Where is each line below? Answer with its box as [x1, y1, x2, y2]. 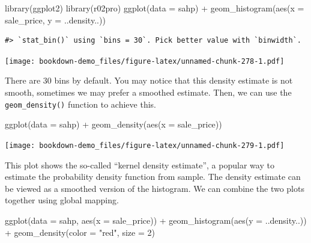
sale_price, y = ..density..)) [5, 13, 106, 26]
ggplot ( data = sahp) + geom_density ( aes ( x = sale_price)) [5, 118, 222, 131]
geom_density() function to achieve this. [5, 97, 156, 110]
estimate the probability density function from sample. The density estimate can [5, 170, 301, 183]
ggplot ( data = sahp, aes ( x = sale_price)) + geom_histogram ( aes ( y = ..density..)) [5, 214, 307, 226]
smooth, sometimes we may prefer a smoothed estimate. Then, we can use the [5, 86, 292, 99]
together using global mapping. [5, 194, 119, 206]
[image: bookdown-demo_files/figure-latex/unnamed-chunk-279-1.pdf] [5, 141, 285, 150]
